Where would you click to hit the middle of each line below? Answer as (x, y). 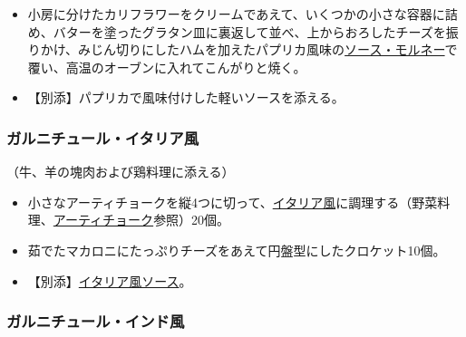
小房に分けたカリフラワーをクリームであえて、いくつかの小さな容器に (236, 14)
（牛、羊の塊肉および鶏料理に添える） (121, 172)
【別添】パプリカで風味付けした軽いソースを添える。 (186, 97)
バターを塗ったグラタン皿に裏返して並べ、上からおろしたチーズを (249, 31)
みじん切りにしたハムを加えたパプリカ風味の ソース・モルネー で (268, 49)
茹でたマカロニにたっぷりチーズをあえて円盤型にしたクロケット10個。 (237, 250)
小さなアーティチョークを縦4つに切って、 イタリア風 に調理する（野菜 (233, 202)
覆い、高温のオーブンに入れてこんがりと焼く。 (167, 67)
